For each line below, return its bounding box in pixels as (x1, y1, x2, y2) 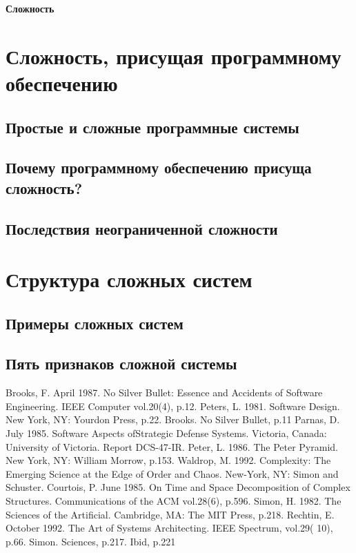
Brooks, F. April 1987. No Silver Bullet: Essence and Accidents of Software (6, 385, 323, 400)
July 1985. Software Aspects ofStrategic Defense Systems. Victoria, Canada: (6, 426, 327, 440)
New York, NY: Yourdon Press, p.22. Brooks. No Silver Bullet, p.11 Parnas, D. (6, 412, 340, 427)
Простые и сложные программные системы (6, 116, 299, 137)
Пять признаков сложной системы (6, 353, 237, 374)
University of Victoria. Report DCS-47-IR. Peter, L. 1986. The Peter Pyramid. (6, 439, 338, 454)
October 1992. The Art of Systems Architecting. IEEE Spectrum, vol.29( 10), (6, 521, 333, 535)
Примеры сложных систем (6, 312, 184, 333)
